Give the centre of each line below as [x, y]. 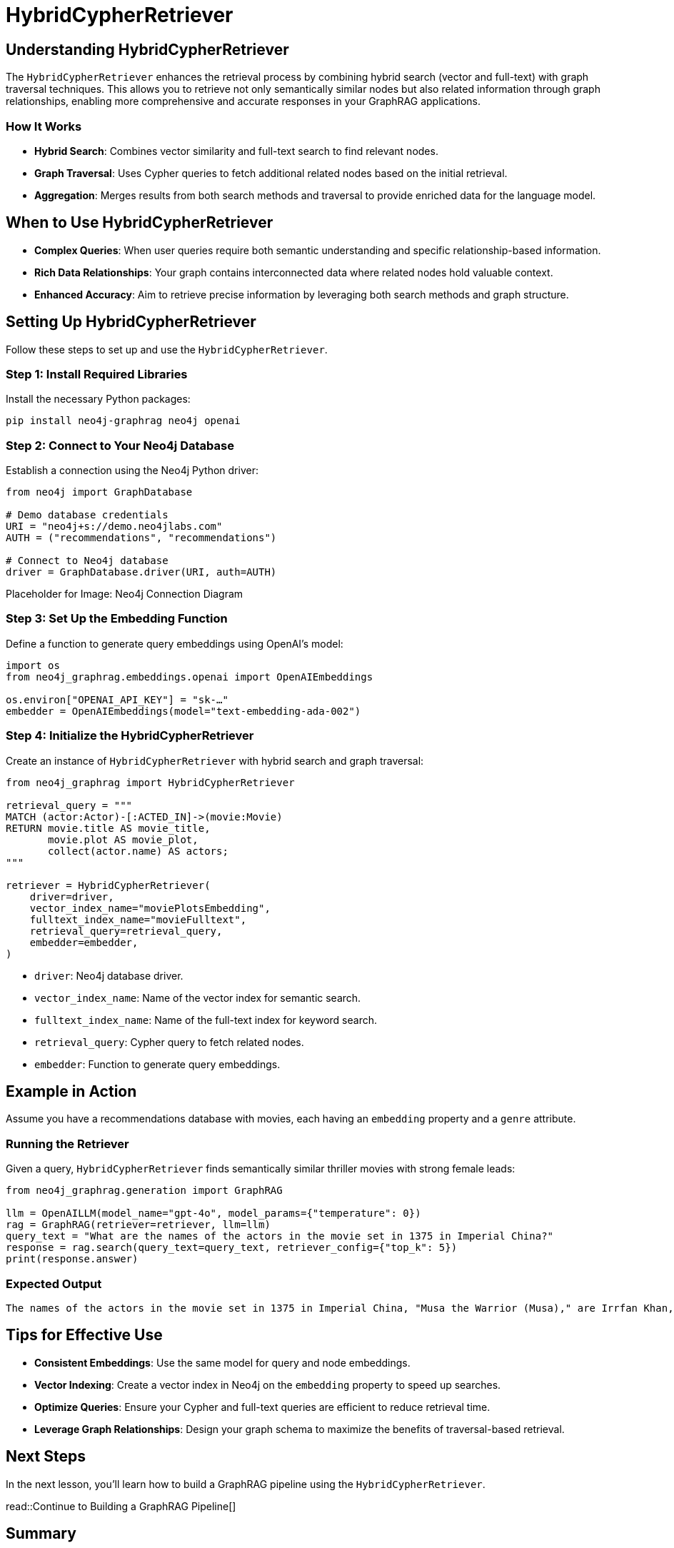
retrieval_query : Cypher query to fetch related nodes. [169, 1042]
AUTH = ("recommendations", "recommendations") [141, 538]
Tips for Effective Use [84, 1335]
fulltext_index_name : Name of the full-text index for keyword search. [206, 1020]
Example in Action [71, 1092]
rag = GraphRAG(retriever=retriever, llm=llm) [138, 1225]
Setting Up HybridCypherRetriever [131, 322]
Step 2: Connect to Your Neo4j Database [120, 445]
